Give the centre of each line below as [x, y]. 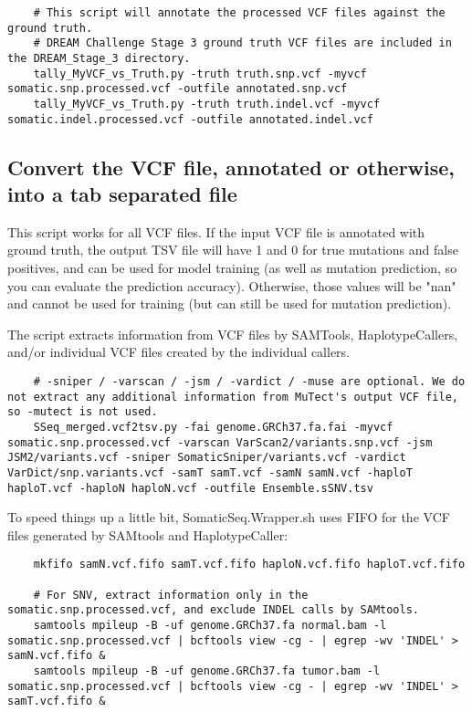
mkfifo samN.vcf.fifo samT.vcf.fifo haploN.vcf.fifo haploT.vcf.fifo [249, 565]
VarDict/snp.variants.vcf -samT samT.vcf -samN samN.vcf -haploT [210, 472]
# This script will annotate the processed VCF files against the [239, 13]
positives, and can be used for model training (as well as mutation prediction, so [232, 268]
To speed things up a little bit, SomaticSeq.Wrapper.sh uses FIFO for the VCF [229, 517]
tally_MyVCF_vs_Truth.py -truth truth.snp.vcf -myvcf [200, 73]
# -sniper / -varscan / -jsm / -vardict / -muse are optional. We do [249, 382]
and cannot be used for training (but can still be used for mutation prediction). [230, 304]
